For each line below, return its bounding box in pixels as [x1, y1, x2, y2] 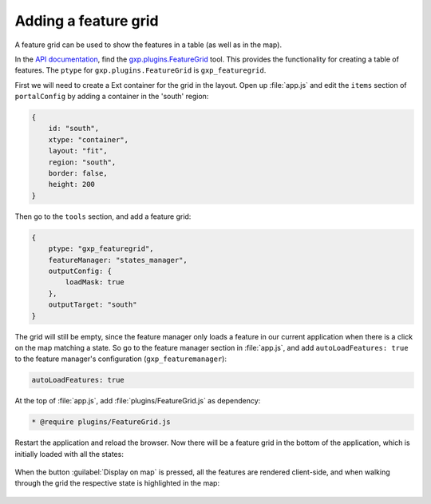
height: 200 [48, 180, 96, 189]
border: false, [48, 169, 108, 178]
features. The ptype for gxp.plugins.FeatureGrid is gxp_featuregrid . [14, 65, 267, 75]
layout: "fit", [48, 146, 108, 156]
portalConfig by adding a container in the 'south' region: [14, 92, 209, 101]
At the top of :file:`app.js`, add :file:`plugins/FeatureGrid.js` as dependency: [14, 396, 261, 406]
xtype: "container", [48, 135, 129, 144]
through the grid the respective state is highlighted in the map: [14, 478, 219, 488]
